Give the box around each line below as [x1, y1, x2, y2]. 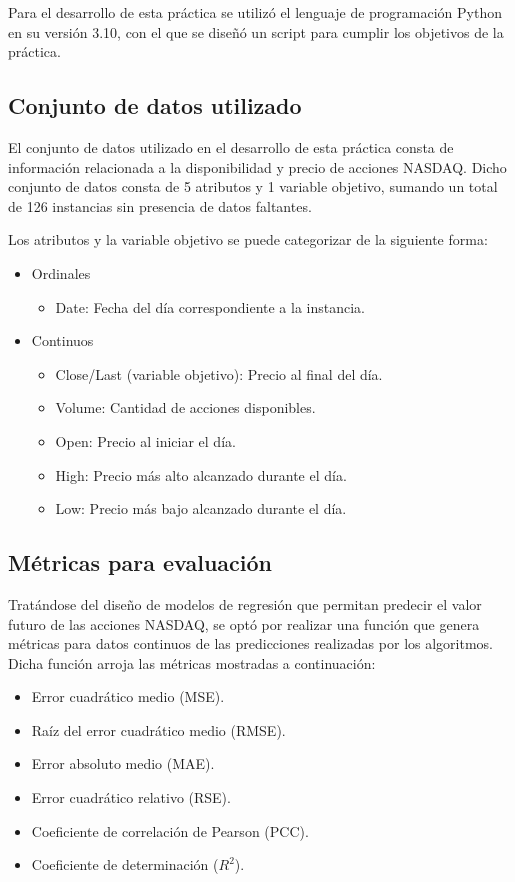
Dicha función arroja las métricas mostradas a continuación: [8, 652, 376, 673]
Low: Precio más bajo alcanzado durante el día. [55, 498, 347, 519]
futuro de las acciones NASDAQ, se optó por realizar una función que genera [8, 613, 480, 634]
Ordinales [31, 262, 91, 283]
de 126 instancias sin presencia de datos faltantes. [8, 195, 312, 216]
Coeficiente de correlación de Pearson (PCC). [31, 820, 309, 841]
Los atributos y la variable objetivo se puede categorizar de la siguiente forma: [8, 229, 488, 250]
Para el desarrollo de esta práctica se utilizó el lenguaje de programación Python [8, 2, 502, 22]
